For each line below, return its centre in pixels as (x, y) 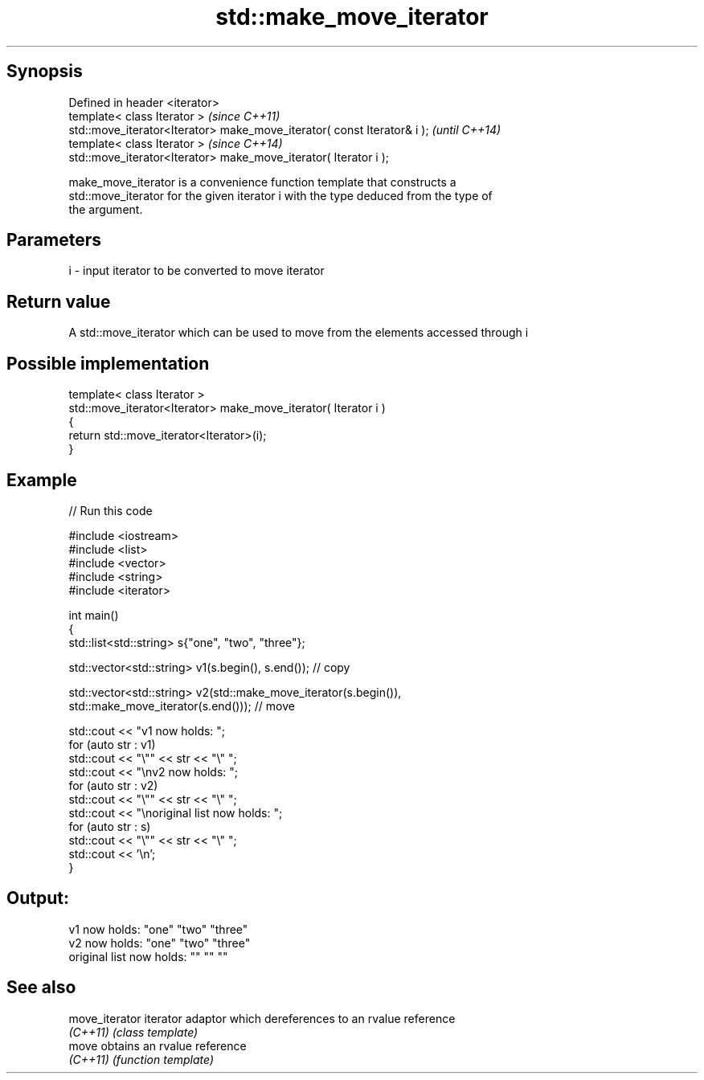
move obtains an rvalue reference (158, 1045)
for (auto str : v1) (112, 744)
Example (42, 480)
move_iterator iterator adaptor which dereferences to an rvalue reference (262, 1018)
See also (41, 988)
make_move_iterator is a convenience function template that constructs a (262, 182)
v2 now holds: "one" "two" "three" (160, 943)
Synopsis (45, 72)
